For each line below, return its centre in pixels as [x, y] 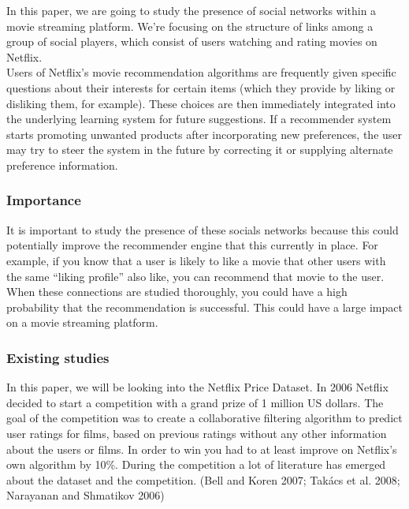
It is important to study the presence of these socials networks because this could [203, 229]
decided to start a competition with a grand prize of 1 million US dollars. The [195, 402]
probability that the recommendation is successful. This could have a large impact [204, 307]
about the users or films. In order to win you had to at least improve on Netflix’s [202, 449]
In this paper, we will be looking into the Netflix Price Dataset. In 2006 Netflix [197, 387]
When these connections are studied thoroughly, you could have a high [177, 292]
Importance [44, 200]
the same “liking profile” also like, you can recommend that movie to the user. [195, 276]
